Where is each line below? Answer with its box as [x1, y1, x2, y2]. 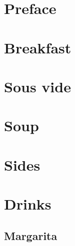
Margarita [4, 228, 57, 243]
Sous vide [4, 76, 71, 96]
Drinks [4, 194, 51, 214]
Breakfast [4, 37, 71, 57]
